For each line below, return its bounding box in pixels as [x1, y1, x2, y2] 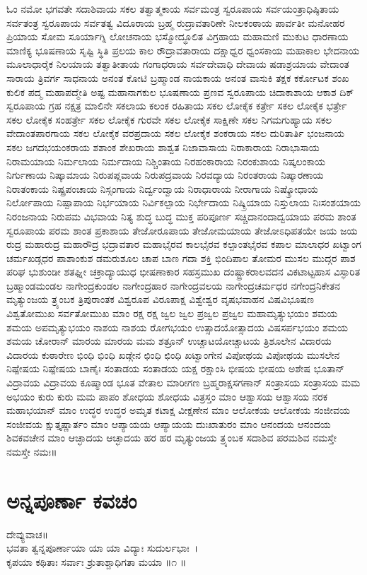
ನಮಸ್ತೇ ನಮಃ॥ [6, 444, 57, 458]
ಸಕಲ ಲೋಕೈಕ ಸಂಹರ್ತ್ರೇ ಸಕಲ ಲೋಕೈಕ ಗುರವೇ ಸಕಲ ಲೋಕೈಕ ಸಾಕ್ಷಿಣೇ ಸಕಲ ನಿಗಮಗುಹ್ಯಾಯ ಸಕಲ [6, 112, 332, 126]
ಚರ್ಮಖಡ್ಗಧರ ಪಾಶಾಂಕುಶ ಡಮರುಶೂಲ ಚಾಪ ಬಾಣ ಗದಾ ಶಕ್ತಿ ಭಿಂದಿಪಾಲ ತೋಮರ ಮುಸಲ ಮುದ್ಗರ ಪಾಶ [6, 250, 356, 265]
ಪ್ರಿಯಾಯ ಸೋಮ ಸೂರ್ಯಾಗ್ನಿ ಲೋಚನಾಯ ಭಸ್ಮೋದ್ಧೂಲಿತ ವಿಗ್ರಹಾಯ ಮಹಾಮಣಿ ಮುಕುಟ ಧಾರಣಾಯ [6, 29, 349, 44]
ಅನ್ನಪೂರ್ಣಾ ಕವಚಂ [6, 485, 137, 514]
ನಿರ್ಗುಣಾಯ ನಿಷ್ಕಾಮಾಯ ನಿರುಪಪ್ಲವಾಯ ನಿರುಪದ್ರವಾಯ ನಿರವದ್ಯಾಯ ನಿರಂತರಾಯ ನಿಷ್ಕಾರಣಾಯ [6, 167, 324, 182]
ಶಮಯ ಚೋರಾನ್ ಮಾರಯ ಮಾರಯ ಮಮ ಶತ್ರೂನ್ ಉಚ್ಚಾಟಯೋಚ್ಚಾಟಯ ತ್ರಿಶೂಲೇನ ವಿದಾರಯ [6, 333, 332, 348]
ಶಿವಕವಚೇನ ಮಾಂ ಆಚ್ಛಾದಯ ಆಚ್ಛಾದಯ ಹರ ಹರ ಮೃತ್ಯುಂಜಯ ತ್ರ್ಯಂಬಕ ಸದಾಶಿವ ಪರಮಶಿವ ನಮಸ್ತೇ [6, 430, 337, 445]
